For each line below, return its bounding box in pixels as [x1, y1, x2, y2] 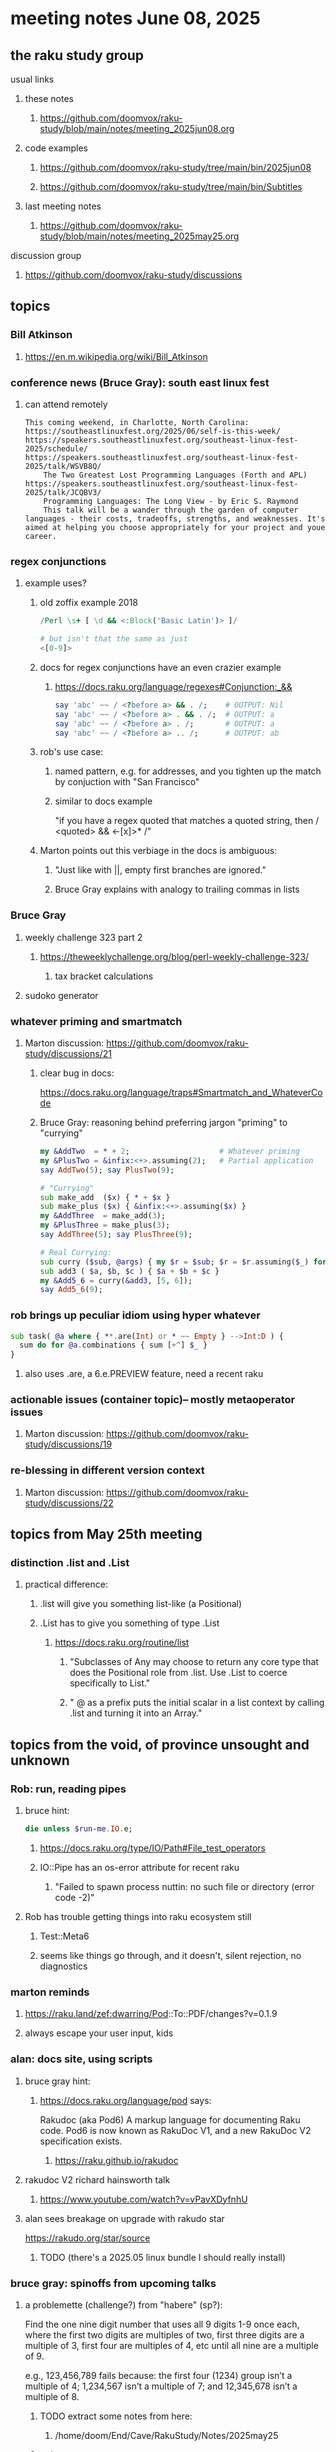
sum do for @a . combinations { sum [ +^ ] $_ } [19, 1340, 208, 1351]
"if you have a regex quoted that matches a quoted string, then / [54, 815, 320, 827]
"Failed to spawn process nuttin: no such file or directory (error [54, 1881, 315, 1893]
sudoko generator [24, 989, 99, 1001]
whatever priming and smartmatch [10, 1014, 183, 1028]
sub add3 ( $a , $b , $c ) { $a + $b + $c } [39, 1266, 220, 1276]
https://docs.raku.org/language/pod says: [39, 2094, 212, 2106]
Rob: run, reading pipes [10, 1782, 127, 1796]
